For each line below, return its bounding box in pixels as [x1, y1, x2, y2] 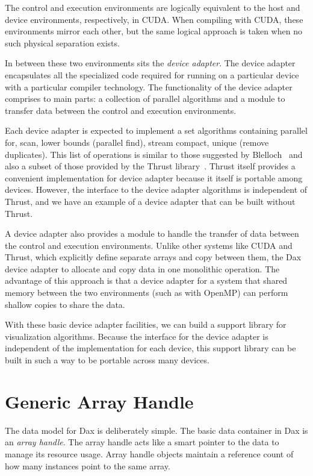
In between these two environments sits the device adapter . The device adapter [5, 57, 296, 69]
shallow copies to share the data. [5, 298, 125, 310]
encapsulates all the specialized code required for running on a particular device [5, 68, 299, 81]
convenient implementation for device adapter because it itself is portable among [5, 171, 303, 184]
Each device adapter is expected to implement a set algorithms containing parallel [5, 124, 308, 137]
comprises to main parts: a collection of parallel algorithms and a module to [5, 92, 285, 105]
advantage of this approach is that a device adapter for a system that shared [5, 274, 288, 287]
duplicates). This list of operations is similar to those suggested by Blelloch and [5, 148, 303, 160]
